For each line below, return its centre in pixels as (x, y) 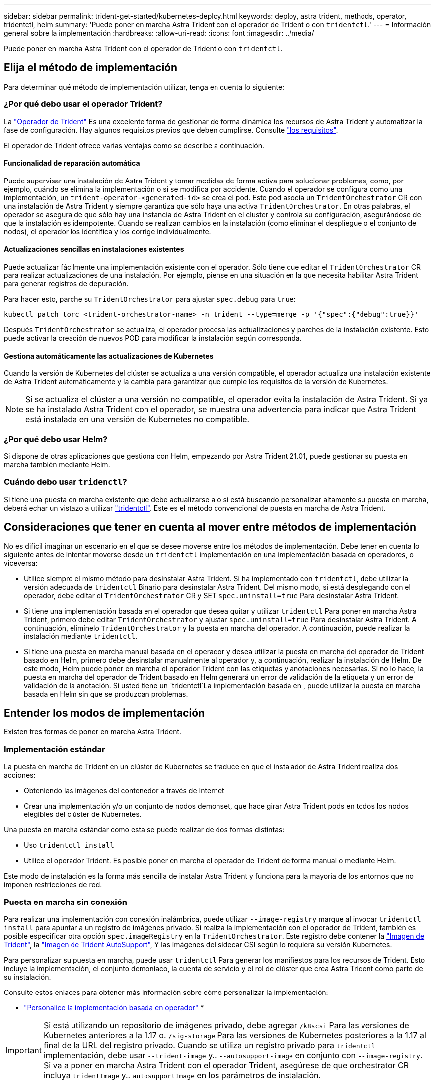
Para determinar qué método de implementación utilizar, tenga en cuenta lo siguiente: (144, 87)
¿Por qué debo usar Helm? (56, 439)
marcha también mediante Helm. (57, 465)
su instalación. (28, 977)
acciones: (20, 775)
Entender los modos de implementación (105, 713)
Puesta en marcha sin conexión (66, 902)
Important (24, 1050)
